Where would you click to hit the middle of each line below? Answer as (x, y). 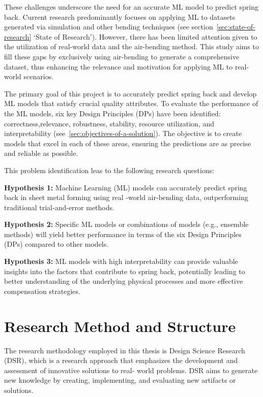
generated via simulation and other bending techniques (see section (109, 27)
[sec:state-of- (236, 27)
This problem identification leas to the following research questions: (109, 170)
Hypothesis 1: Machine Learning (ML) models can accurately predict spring (126, 187)
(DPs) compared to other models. (56, 244)
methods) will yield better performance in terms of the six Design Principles (123, 234)
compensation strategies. (42, 291)
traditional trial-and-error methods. (59, 207)
